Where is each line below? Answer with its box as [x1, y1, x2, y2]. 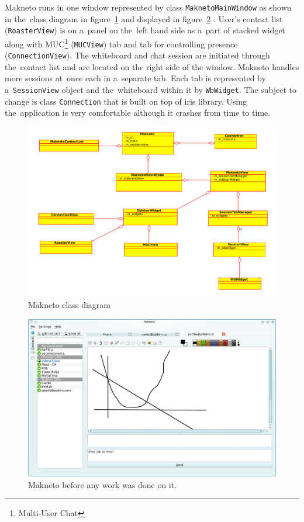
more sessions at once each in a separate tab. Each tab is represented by [5, 72, 266, 84]
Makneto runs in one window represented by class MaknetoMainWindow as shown [5, 1, 292, 13]
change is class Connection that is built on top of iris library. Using [5, 95, 247, 107]
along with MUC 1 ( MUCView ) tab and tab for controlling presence [5, 36, 238, 50]
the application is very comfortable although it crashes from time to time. [5, 106, 271, 119]
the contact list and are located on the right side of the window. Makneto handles [5, 60, 299, 72]
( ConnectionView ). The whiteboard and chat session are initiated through [5, 49, 270, 61]
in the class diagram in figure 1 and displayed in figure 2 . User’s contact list [5, 12, 283, 25]
